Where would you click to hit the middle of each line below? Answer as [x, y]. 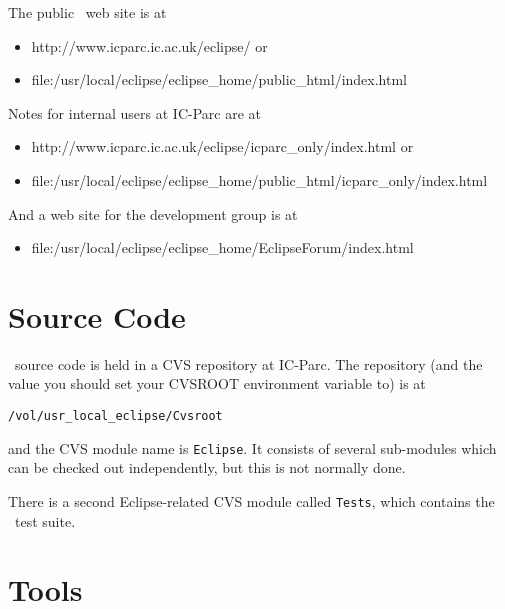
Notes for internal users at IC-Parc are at [134, 112]
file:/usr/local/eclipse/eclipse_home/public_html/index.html [219, 79]
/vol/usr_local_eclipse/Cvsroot [115, 416]
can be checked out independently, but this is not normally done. [207, 467]
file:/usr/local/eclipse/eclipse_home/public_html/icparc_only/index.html [259, 179]
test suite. [45, 520]
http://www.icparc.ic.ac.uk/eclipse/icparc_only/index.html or [222, 146]
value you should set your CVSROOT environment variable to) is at [217, 383]
